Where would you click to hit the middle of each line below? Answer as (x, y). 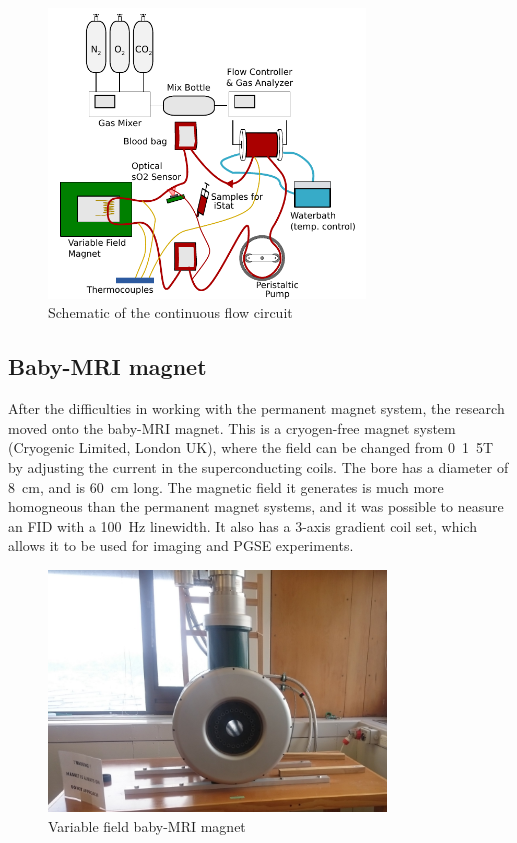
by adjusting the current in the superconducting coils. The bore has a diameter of (258, 467)
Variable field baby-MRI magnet (147, 826)
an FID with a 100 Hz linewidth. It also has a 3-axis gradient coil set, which (242, 525)
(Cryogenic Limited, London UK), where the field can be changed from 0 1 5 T (251, 447)
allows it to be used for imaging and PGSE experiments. (181, 545)
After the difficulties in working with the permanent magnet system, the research (256, 408)
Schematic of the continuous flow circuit (170, 312)
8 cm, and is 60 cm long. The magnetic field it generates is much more (226, 486)
